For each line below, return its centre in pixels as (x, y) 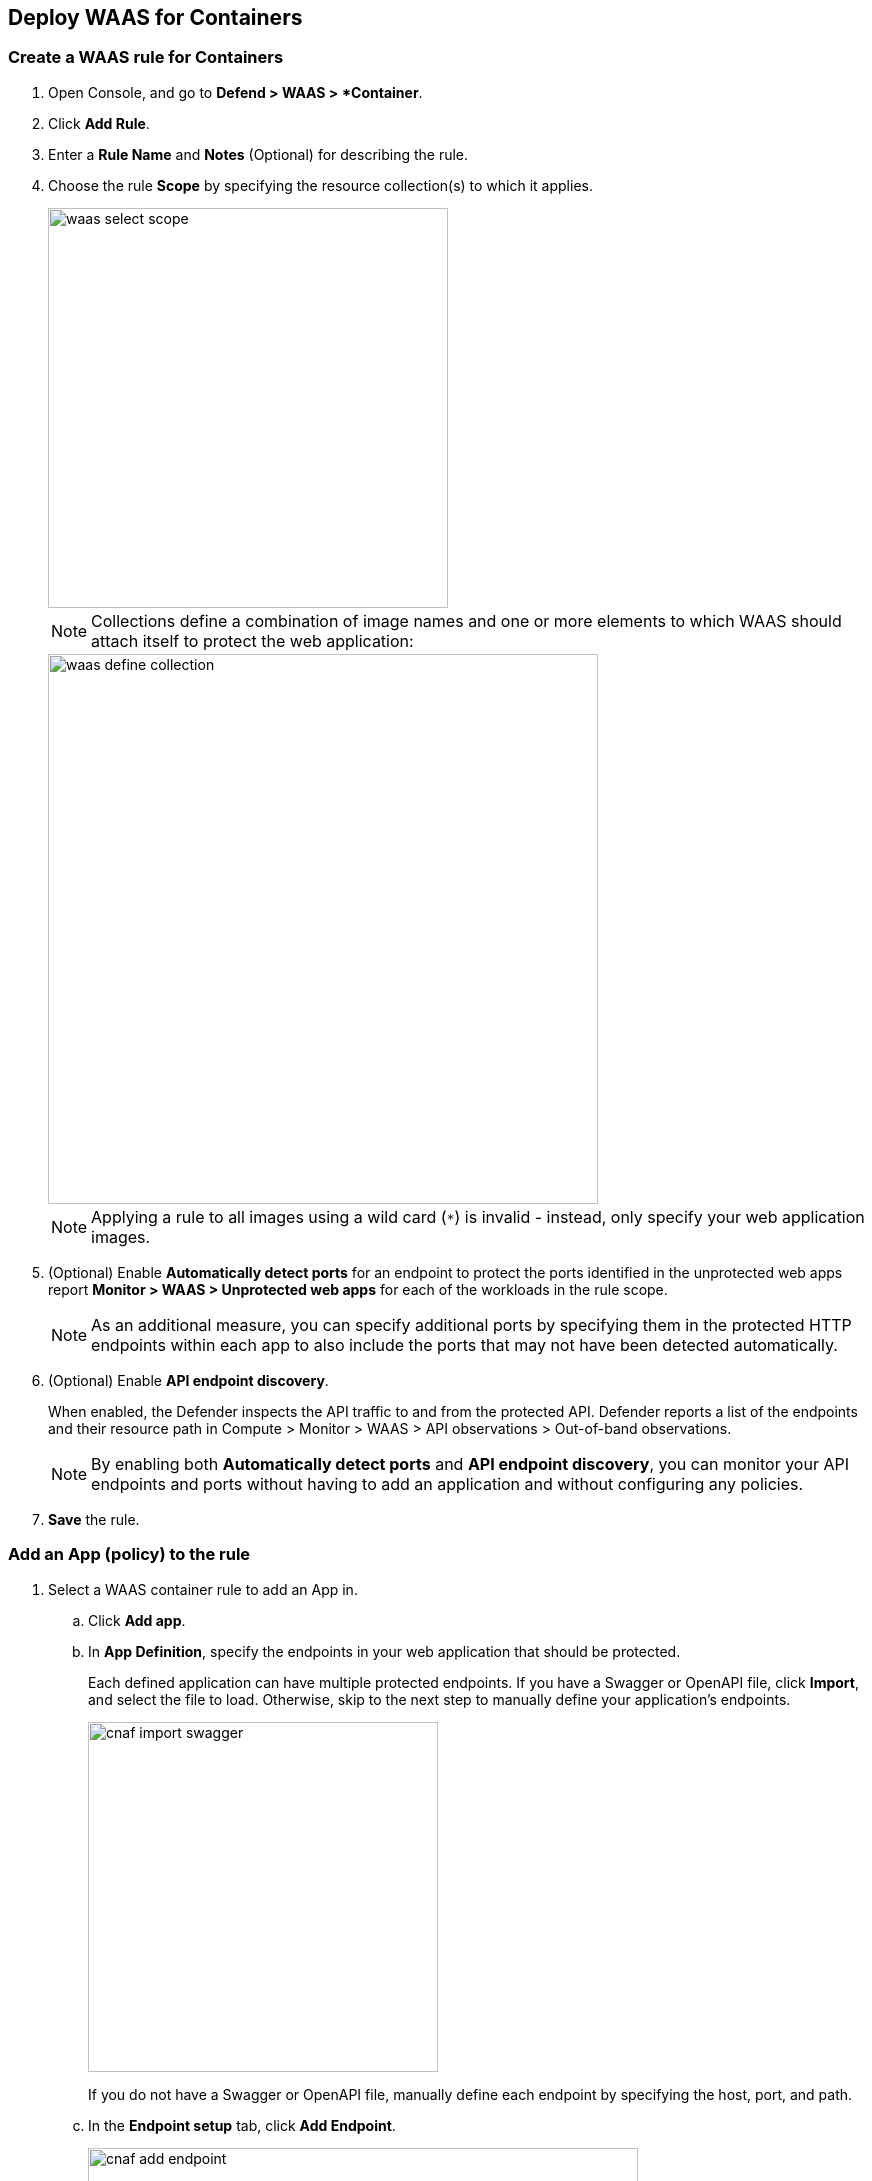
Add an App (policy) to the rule (129, 1554)
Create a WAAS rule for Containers (146, 57)
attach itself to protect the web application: (252, 640)
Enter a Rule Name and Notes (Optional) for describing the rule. (258, 154)
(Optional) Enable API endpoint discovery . (188, 1380)
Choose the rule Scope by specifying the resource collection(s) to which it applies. (320, 185)
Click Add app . (137, 1620)
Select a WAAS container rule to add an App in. (203, 1589)
